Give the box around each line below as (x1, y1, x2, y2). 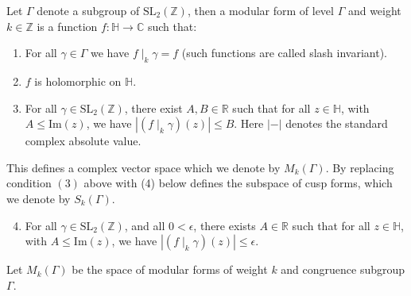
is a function (37, 17, 98, 34)
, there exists (193, 217, 256, 233)
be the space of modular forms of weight (72, 261, 268, 278)
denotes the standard (285, 115, 388, 132)
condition (6, 175, 52, 191)
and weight (347, 2, 401, 18)
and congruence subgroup (281, 261, 405, 278)
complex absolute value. (25, 133, 142, 149)
